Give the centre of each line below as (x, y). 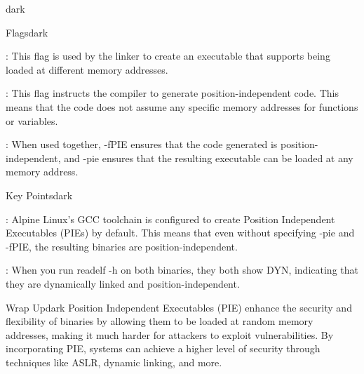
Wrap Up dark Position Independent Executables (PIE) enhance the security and (179, 307)
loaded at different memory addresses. (87, 69)
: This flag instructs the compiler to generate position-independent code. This (172, 93)
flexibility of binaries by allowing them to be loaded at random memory (160, 321)
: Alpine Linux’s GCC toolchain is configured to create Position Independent (170, 219)
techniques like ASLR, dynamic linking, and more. (114, 362)
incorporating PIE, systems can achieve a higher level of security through (163, 348)
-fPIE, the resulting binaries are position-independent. (122, 246)
